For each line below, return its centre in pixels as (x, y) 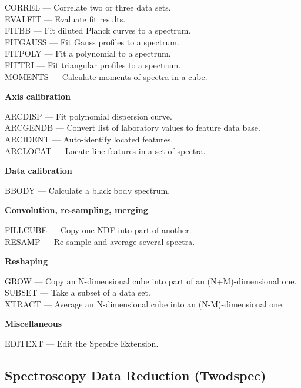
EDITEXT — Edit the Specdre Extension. (82, 344)
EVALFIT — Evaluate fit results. (65, 19)
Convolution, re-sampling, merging (76, 210)
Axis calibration (38, 96)
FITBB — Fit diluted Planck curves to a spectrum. (98, 30)
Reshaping (26, 261)
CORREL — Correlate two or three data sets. (88, 7)
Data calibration (39, 170)
